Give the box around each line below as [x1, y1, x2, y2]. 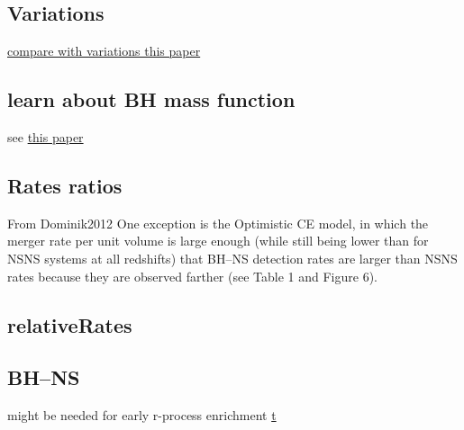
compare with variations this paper [7, 41, 201, 60]
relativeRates [7, 310, 132, 338]
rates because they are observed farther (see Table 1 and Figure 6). [7, 266, 378, 285]
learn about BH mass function [7, 85, 296, 113]
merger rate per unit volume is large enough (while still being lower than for [7, 231, 429, 250]
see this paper [7, 128, 84, 146]
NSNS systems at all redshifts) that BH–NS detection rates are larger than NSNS [7, 248, 458, 267]
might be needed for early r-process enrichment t [7, 406, 277, 425]
